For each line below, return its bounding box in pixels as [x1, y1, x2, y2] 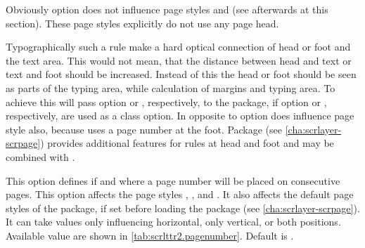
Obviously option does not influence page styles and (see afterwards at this [6, 2, 328, 16]
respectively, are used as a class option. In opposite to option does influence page [6, 108, 354, 123]
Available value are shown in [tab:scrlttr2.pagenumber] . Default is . [6, 228, 294, 242]
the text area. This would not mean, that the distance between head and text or [6, 53, 352, 67]
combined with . [6, 149, 75, 164]
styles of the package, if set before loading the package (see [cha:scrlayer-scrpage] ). [6, 200, 360, 215]
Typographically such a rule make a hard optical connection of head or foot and [6, 39, 351, 54]
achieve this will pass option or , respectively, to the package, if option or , [6, 94, 327, 109]
